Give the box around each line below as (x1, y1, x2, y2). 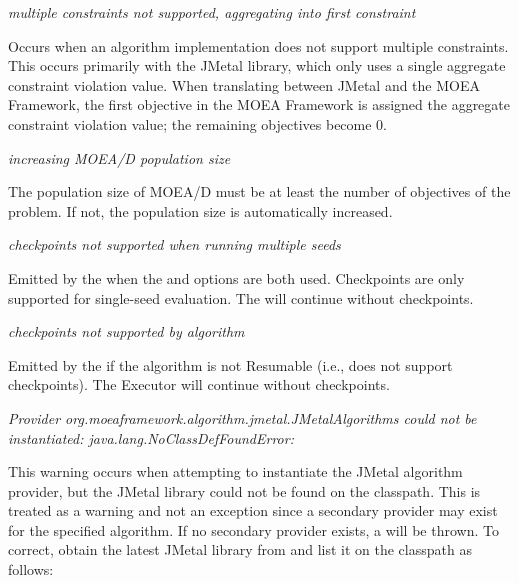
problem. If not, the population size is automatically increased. (8, 200, 393, 221)
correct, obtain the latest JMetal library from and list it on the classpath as (8, 539, 472, 560)
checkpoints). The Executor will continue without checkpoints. (8, 374, 390, 395)
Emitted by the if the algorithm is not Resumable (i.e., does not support (8, 354, 453, 375)
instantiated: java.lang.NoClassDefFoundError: (8, 427, 294, 448)
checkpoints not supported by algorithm (8, 321, 245, 342)
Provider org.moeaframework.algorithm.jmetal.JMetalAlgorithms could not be (8, 407, 477, 428)
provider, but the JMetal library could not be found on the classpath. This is (8, 480, 481, 501)
